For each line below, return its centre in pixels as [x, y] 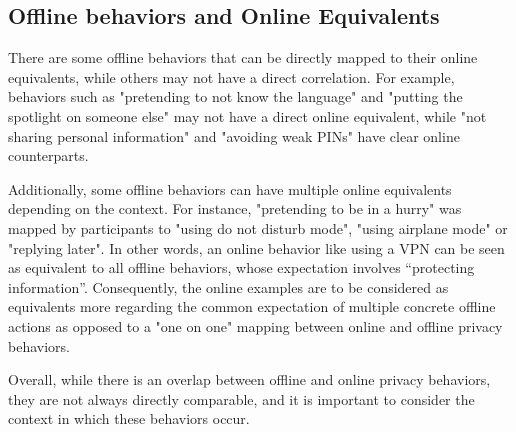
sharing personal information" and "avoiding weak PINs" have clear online [234, 135]
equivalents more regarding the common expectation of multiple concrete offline [252, 306]
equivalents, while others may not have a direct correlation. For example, [231, 76]
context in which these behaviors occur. [129, 418]
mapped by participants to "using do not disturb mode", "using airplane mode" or [258, 227]
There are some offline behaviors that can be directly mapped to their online [243, 57]
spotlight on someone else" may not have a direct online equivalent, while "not [247, 115]
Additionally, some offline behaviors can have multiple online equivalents [230, 188]
